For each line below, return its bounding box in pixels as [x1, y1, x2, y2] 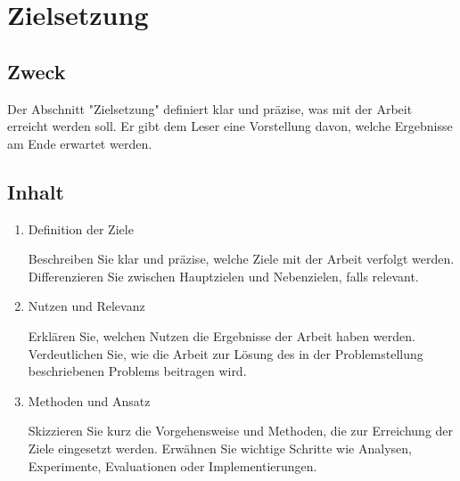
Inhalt [7, 177, 64, 205]
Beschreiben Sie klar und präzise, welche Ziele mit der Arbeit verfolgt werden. [28, 249, 455, 268]
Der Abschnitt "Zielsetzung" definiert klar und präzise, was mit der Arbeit [7, 99, 413, 118]
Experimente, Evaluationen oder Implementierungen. [28, 456, 317, 475]
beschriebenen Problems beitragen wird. [28, 362, 247, 380]
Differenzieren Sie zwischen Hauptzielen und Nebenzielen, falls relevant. [28, 266, 419, 285]
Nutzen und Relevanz [28, 297, 145, 315]
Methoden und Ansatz [28, 391, 151, 410]
